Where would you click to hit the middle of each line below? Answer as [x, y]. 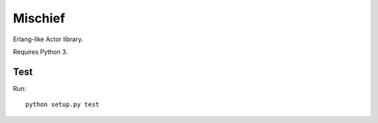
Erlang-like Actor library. [48, 39]
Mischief [39, 18]
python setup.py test [62, 104]
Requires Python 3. [40, 52]
